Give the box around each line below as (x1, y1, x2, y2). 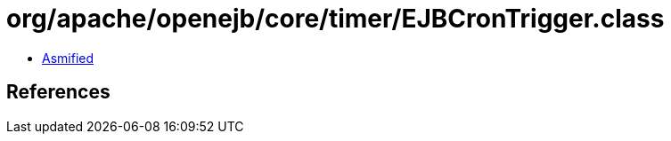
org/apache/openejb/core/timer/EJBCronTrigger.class (6, 4, 665, 34)
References (6, 81, 110, 104)
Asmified (42, 50, 94, 66)
